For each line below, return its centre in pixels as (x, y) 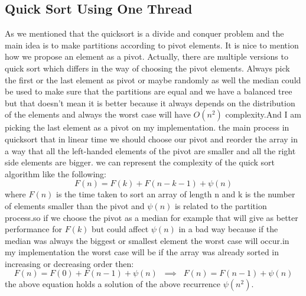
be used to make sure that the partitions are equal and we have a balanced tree (149, 91)
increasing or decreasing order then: (69, 263)
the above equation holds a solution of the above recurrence (113, 284)
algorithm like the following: (56, 173)
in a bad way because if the (228, 229)
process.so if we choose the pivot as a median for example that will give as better (152, 217)
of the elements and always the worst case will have (98, 114)
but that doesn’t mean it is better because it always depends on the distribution (150, 103)
